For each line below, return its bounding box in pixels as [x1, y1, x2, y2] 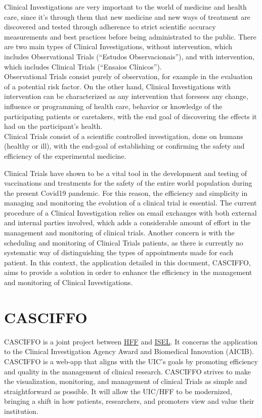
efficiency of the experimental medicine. [4, 150, 126, 161]
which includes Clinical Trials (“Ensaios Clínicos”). [4, 61, 162, 72]
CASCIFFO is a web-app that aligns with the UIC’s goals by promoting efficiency [4, 356, 258, 366]
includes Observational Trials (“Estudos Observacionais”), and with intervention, [4, 51, 255, 61]
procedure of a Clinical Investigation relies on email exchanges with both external [4, 207, 257, 218]
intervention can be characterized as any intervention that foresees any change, [4, 91, 248, 101]
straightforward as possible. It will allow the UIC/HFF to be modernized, [4, 386, 232, 396]
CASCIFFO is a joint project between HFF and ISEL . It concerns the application [4, 336, 258, 346]
